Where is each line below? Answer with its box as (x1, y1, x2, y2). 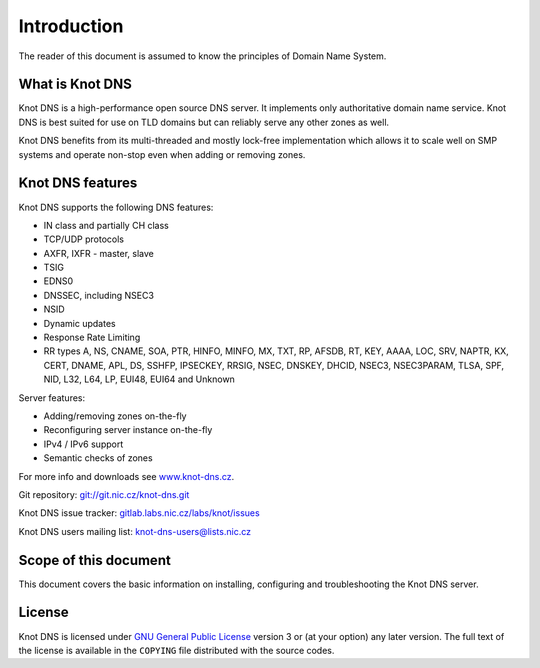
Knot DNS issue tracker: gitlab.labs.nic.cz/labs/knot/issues (18, 507, 260, 519)
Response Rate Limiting (43, 331, 141, 344)
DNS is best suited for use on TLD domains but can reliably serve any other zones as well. (18, 116, 390, 128)
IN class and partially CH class (43, 219, 169, 231)
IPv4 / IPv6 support (43, 438, 124, 450)
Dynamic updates (43, 317, 116, 329)
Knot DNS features (18, 175, 138, 192)
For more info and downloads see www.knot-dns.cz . (18, 470, 235, 482)
